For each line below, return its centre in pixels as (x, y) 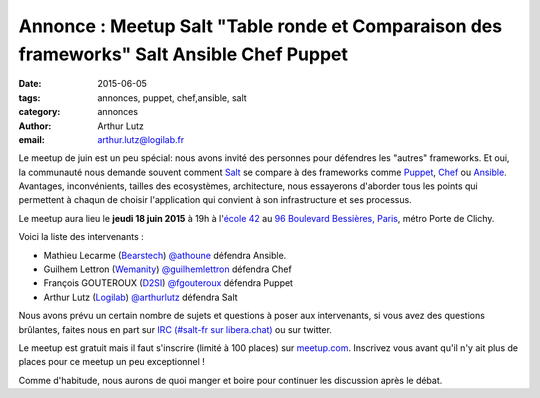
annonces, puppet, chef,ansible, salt (172, 97)
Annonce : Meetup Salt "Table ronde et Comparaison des (260, 26)
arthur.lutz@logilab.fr (141, 139)
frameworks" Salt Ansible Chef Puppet (183, 54)
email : (31, 139)
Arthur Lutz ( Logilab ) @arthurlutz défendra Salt (141, 297)
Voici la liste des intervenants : (81, 237)
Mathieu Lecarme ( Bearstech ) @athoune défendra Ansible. (165, 255)
